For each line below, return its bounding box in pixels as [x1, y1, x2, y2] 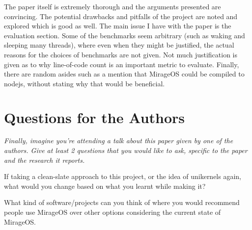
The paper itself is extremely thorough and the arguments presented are [4, 1, 221, 11]
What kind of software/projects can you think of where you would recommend [4, 197, 240, 207]
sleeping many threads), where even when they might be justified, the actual [4, 40, 234, 50]
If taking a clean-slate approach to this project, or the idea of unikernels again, [4, 171, 242, 181]
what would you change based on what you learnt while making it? [4, 180, 206, 191]
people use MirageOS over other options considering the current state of [4, 207, 221, 217]
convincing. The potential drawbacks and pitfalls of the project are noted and [4, 11, 238, 21]
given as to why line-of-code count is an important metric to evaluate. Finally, [4, 59, 239, 69]
